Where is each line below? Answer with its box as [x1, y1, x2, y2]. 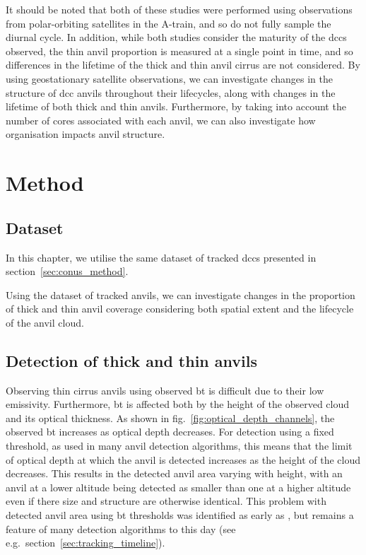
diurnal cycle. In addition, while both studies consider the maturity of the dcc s [6, 30, 347, 45]
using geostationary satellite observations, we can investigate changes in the [6, 71, 333, 86]
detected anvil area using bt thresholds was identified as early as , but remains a [6, 508, 354, 522]
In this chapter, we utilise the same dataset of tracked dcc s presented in [6, 250, 317, 264]
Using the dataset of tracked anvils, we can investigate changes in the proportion [6, 287, 355, 302]
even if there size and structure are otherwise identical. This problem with [6, 493, 326, 508]
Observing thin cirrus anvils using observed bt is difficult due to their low [6, 382, 324, 397]
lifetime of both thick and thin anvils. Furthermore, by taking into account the [6, 99, 346, 114]
